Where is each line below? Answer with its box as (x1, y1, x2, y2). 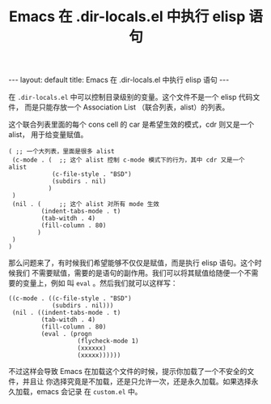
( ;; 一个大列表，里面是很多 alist (8, 148, 115, 156)
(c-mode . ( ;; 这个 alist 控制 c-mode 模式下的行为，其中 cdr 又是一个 (11, 156, 245, 165)
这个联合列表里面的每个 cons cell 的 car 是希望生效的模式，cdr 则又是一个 (8, 119, 255, 130)
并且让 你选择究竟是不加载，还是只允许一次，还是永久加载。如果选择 (22, 376, 252, 386)
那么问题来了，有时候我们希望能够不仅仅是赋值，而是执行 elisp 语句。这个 (8, 258, 255, 268)
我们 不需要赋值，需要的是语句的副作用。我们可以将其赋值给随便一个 (15, 269, 244, 278)
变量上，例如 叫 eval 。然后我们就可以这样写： (22, 278, 178, 288)
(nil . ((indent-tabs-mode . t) (11, 309, 121, 317)
